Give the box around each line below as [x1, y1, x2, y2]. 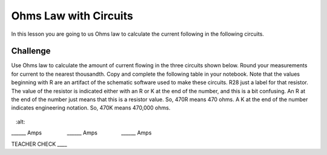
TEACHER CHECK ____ [11, 140, 67, 148]
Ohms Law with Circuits [11, 9, 133, 22]
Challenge [11, 46, 51, 56]
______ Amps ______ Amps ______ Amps [11, 129, 152, 136]
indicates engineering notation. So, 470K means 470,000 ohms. [11, 104, 171, 111]
